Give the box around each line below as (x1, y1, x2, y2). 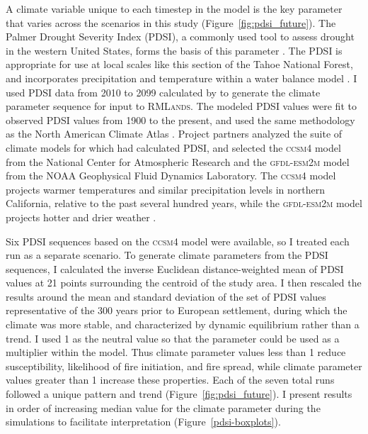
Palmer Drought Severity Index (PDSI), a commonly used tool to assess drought (6, 29, 355, 44)
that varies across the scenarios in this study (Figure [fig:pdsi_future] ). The (6, 15, 336, 30)
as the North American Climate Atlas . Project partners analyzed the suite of (6, 126, 343, 141)
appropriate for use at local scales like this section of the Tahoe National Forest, (6, 57, 353, 72)
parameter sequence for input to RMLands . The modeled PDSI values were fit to (6, 99, 357, 113)
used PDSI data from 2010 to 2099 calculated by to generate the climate (6, 84, 321, 99)
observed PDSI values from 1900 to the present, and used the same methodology (6, 112, 355, 127)
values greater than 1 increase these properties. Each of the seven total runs (6, 372, 335, 387)
